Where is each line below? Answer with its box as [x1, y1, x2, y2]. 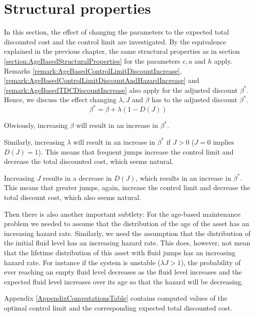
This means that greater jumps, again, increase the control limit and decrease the [4, 182, 251, 193]
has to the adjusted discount [151, 94, 238, 105]
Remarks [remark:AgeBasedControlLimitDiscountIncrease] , [4, 65, 182, 76]
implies [213, 136, 234, 147]
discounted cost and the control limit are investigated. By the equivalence [4, 36, 226, 46]
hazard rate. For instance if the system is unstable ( [4, 257, 161, 267]
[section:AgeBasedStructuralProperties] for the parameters [4, 55, 181, 66]
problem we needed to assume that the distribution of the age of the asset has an [4, 218, 250, 229]
